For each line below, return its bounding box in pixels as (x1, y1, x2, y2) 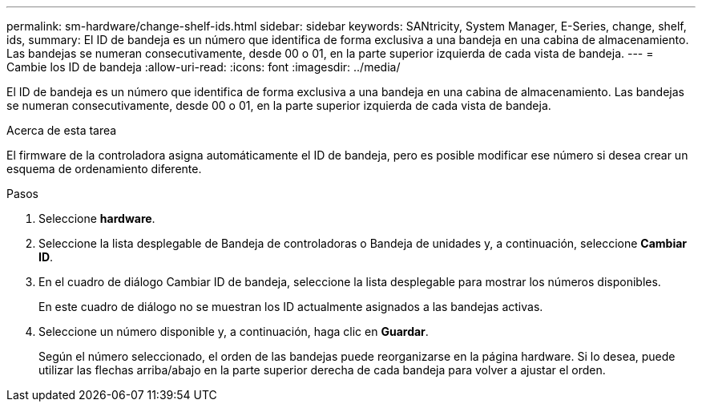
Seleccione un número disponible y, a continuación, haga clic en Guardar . (38, 325, 429, 338)
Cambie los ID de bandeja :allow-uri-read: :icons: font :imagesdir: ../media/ (6, 60, 401, 74)
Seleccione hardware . (38, 212, 155, 225)
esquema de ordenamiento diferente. (6, 162, 202, 176)
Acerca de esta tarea (6, 123, 117, 137)
